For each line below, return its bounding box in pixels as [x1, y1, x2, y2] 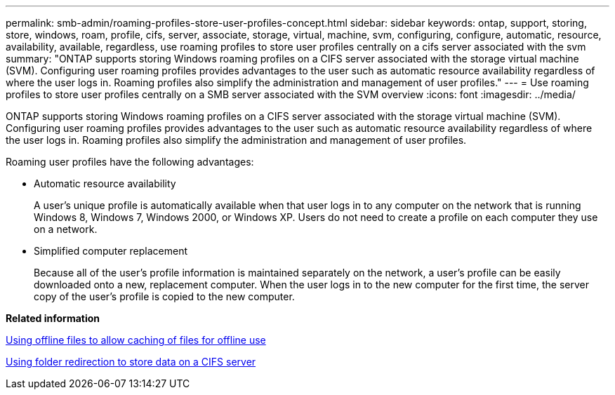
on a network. [34, 223, 98, 235]
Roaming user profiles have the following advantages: [6, 156, 254, 168]
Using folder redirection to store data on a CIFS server [6, 356, 256, 368]
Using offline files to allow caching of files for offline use [6, 334, 266, 346]
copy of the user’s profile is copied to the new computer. [34, 290, 295, 302]
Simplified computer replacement [34, 245, 188, 257]
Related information [6, 312, 100, 324]
